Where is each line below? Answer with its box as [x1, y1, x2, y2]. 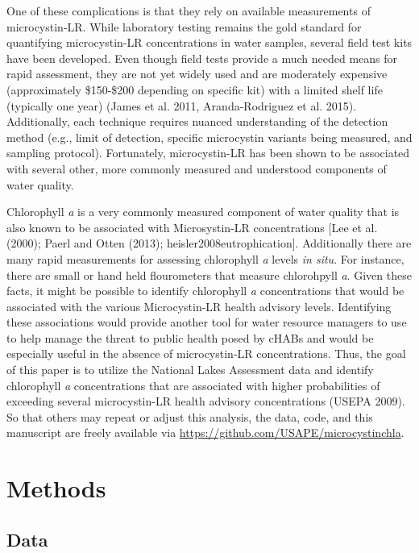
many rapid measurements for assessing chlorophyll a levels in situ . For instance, [6, 250, 404, 267]
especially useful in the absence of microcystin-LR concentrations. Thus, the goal [6, 345, 406, 362]
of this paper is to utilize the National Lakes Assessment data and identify [6, 361, 374, 378]
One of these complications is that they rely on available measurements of [6, 2, 371, 19]
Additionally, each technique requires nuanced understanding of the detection [6, 113, 388, 130]
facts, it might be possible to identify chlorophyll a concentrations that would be [6, 282, 404, 299]
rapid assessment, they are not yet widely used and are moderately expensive [6, 65, 388, 82]
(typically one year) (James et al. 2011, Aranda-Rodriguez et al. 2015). [6, 97, 357, 114]
